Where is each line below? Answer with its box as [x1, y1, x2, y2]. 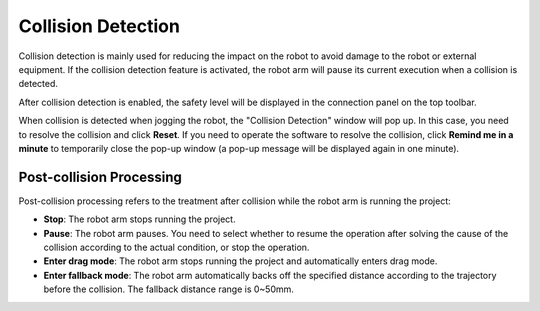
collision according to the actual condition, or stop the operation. [43, 241, 310, 253]
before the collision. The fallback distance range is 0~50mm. [43, 283, 295, 295]
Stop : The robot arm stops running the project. [43, 213, 236, 225]
